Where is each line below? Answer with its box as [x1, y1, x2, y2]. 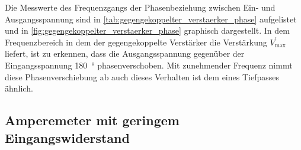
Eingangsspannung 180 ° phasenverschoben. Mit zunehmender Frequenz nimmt [5, 58, 293, 71]
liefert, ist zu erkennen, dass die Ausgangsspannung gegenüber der [5, 47, 245, 60]
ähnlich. [5, 82, 33, 94]
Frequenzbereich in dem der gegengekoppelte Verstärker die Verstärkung [5, 35, 267, 48]
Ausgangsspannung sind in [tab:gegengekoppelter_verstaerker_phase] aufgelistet [5, 12, 297, 25]
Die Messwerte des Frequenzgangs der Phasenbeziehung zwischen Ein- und [5, 1, 276, 13]
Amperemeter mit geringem [5, 111, 180, 129]
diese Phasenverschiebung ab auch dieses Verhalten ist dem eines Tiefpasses [5, 70, 279, 83]
